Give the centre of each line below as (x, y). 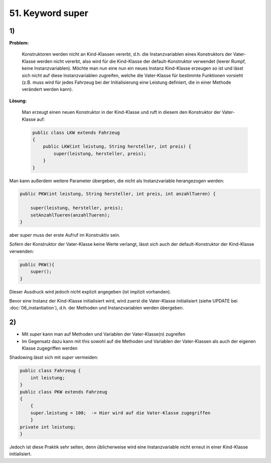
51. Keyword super (49, 13)
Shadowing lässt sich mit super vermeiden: (54, 357)
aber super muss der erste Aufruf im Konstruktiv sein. (65, 235)
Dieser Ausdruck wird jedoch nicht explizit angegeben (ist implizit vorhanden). (90, 291)
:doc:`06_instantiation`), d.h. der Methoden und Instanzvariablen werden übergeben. (97, 308)
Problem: (19, 43)
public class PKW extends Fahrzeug (63, 392)
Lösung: (18, 101)
